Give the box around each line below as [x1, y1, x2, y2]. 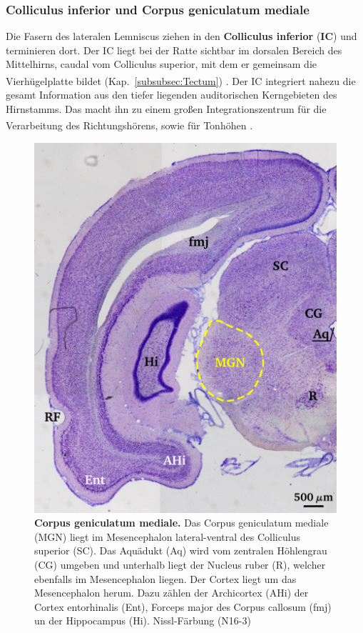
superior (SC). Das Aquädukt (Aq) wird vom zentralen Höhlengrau [34, 543, 327, 558]
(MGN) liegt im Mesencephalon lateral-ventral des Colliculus [34, 529, 300, 544]
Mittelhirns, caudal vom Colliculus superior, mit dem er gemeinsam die [6, 56, 317, 71]
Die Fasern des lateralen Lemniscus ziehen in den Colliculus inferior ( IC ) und [6, 29, 357, 44]
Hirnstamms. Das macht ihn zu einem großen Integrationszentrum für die [6, 101, 327, 116]
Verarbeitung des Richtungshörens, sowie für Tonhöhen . [6, 118, 253, 133]
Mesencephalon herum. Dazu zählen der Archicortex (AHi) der [34, 585, 309, 600]
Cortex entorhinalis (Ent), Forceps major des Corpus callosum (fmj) [34, 599, 332, 614]
